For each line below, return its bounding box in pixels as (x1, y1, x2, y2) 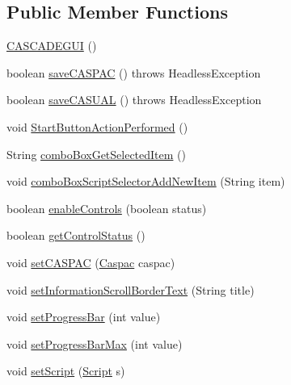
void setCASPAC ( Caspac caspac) (6, 253, 175, 270)
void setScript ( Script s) (6, 362, 125, 379)
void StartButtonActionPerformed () (6, 118, 188, 135)
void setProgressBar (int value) (6, 308, 161, 325)
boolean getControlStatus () (6, 227, 145, 244)
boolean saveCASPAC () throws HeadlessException (6, 64, 261, 81)
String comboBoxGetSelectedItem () (6, 145, 186, 162)
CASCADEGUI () (6, 37, 97, 54)
